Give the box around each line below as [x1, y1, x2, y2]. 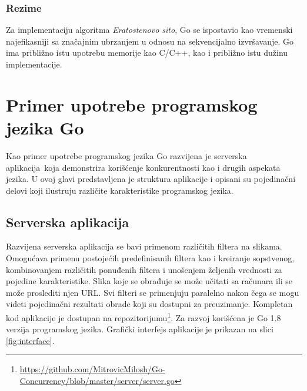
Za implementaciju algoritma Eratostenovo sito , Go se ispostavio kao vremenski [6, 23, 293, 36]
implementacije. [6, 58, 62, 70]
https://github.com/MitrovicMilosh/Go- [19, 363, 165, 375]
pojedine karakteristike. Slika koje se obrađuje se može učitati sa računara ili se [6, 275, 293, 287]
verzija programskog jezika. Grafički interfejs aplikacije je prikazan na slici [6, 323, 273, 335]
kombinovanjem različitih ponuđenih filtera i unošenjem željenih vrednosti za [6, 263, 282, 275]
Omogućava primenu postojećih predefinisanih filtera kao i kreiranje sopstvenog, [6, 252, 295, 264]
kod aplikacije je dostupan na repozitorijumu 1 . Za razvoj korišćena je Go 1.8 [6, 310, 281, 323]
